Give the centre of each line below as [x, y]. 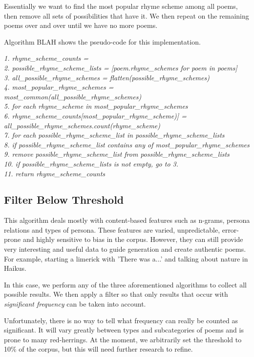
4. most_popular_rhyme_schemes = [59, 87]
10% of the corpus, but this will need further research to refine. [98, 349]
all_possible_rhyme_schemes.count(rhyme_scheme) [82, 125]
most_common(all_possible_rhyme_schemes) [73, 96]
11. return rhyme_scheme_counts [55, 173]
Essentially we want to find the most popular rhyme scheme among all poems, [121, 6]
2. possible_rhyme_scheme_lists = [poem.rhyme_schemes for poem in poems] [121, 67]
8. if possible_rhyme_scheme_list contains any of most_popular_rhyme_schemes [127, 144]
